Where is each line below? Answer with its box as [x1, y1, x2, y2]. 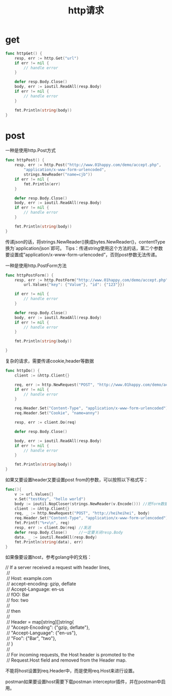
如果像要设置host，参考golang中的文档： [5, 554, 92, 560]
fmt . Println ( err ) [24, 181, 60, 186]
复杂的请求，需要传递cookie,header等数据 [5, 358, 94, 364]
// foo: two [6, 597, 29, 604]
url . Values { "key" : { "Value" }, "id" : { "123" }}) [24, 282, 125, 288]
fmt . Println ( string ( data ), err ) [14, 539, 83, 544]
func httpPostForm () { [5, 273, 54, 278]
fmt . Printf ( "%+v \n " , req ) [14, 520, 70, 525]
